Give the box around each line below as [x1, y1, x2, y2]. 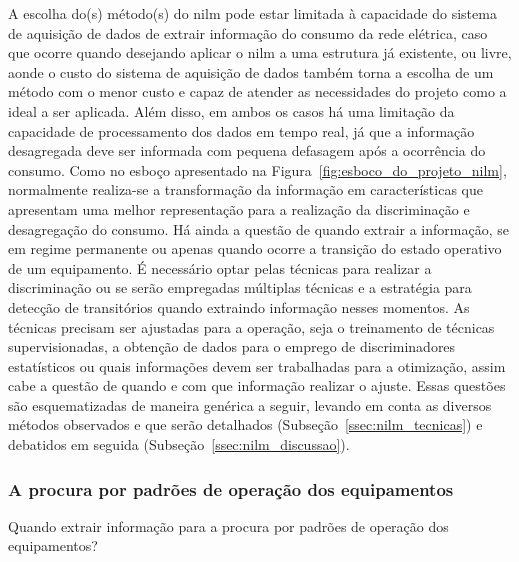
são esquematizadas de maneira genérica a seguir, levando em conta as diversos [8, 394, 492, 415]
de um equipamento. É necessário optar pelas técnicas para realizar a [8, 257, 432, 278]
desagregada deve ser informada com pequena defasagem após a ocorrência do [8, 140, 486, 161]
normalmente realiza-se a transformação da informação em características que [8, 179, 483, 200]
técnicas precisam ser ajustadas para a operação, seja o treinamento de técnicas [8, 316, 495, 337]
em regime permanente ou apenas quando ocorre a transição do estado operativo [8, 238, 502, 259]
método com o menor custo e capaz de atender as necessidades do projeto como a [8, 81, 507, 102]
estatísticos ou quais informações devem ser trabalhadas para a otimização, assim [8, 355, 506, 376]
